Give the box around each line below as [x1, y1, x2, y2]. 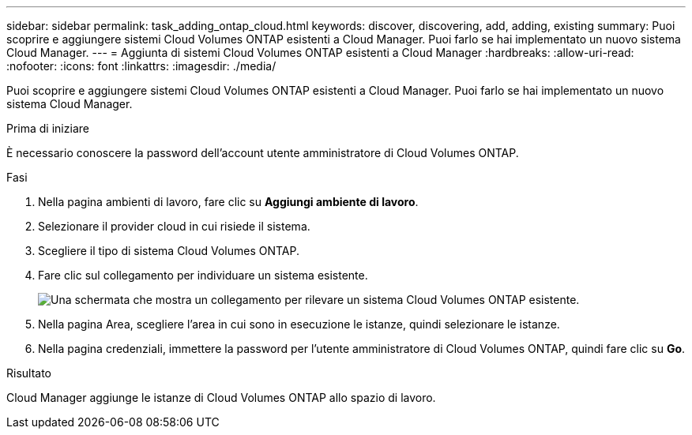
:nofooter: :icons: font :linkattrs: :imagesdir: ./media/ [6, 59, 276, 73]
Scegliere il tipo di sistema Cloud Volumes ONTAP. [38, 244, 299, 257]
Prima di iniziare [6, 122, 89, 135]
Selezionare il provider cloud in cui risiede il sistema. [38, 219, 310, 233]
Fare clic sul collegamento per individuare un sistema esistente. [38, 268, 368, 282]
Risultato [6, 366, 52, 380]
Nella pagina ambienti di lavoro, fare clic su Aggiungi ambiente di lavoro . [38, 195, 419, 208]
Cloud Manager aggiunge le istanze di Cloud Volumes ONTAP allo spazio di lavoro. [6, 391, 436, 404]
